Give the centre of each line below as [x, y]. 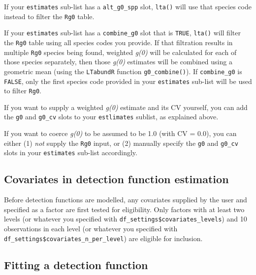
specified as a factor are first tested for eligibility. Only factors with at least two [124, 209]
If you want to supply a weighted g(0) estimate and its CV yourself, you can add [126, 107]
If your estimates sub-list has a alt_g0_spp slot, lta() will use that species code [128, 6]
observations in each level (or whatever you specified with [91, 229]
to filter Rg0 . [23, 91]
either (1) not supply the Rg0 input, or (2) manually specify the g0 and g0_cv [121, 143]
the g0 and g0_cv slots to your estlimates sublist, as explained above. [111, 117]
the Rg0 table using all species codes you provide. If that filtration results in [118, 42]
